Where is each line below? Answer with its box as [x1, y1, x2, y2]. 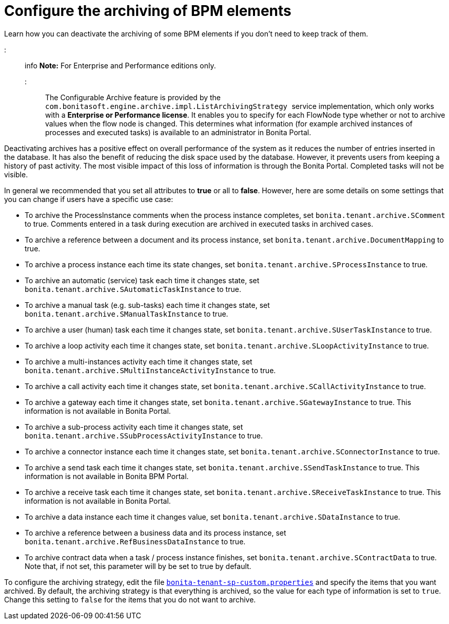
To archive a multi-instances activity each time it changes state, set [25, 357, 252, 366]
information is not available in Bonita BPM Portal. [25, 471, 189, 481]
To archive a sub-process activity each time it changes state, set [25, 422, 243, 431]
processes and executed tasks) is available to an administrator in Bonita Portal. [45, 127, 311, 137]
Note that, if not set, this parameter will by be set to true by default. [25, 561, 251, 571]
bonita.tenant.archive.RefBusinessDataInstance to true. [25, 537, 246, 546]
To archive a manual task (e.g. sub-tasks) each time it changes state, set [25, 300, 270, 309]
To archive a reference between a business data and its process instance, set [25, 528, 286, 537]
